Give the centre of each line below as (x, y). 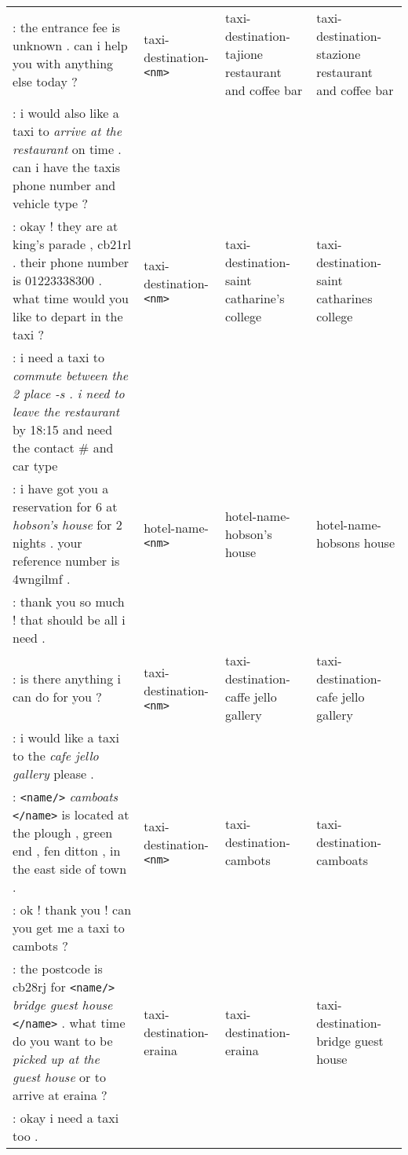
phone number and (64, 185)
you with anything (63, 63)
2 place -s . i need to (69, 393)
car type (35, 466)
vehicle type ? (50, 203)
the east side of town (70, 869)
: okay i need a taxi (66, 1118)
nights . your (47, 543)
